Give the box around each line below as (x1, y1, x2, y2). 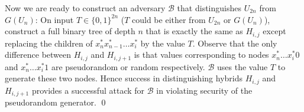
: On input (35, 13, 74, 25)
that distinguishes (177, 2, 241, 14)
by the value (140, 37, 185, 49)
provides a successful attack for (31, 84, 145, 96)
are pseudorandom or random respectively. (51, 60, 205, 73)
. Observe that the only (192, 37, 277, 49)
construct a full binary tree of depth (5, 25, 135, 37)
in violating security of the (156, 84, 253, 96)
